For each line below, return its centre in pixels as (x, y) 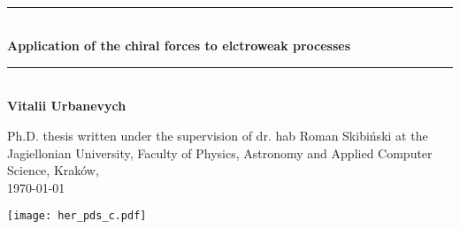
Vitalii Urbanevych (67, 106)
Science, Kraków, (53, 170)
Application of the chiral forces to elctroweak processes (179, 46)
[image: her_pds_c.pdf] (77, 216)
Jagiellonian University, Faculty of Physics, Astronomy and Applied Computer (220, 153)
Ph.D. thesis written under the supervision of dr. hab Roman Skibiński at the (218, 135)
